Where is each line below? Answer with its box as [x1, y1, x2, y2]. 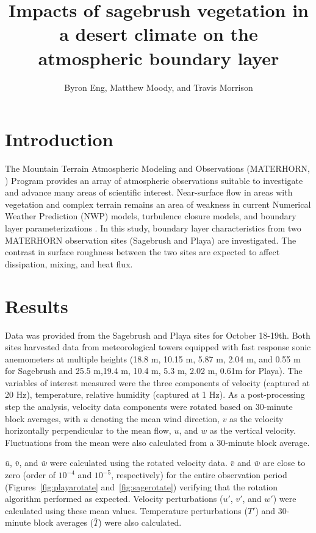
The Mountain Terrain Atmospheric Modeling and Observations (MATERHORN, [5, 162, 310, 175]
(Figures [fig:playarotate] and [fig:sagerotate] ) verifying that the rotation [5, 480, 278, 493]
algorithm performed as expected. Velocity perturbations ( [5, 492, 223, 505]
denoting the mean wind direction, [91, 412, 220, 425]
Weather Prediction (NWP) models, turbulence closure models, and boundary [5, 210, 296, 222]
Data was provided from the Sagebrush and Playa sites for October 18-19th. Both [5, 328, 311, 341]
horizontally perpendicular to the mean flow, [5, 424, 171, 437]
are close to [262, 456, 306, 469]
